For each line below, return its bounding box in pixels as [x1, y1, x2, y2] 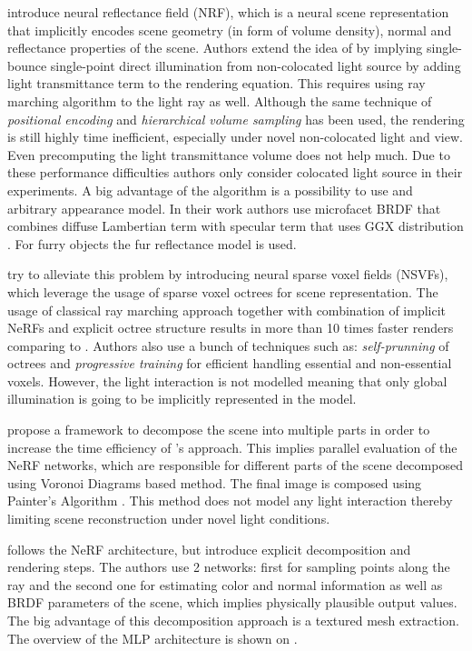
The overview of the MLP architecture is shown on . [7, 628, 298, 647]
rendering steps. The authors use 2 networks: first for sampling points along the [7, 557, 450, 576]
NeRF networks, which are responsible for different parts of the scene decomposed [7, 456, 463, 475]
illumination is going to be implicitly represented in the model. [7, 389, 357, 408]
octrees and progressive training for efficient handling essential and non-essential [7, 354, 452, 373]
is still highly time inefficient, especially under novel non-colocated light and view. [7, 127, 463, 146]
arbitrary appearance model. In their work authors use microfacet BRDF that [7, 198, 441, 217]
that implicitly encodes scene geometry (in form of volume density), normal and [7, 20, 452, 39]
